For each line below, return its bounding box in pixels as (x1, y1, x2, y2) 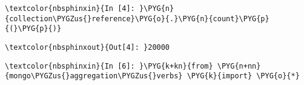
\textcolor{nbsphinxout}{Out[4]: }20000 (5, 42, 170, 52)
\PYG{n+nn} (217, 61, 261, 70)
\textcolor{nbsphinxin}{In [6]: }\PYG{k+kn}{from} (5, 61, 213, 70)
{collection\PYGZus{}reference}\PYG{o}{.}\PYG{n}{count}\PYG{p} (5, 14, 269, 23)
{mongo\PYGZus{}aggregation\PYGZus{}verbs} (5, 72, 183, 81)
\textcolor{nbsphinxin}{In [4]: (5, 4, 135, 13)
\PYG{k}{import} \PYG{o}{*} (187, 72, 300, 81)
